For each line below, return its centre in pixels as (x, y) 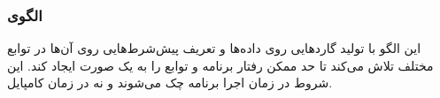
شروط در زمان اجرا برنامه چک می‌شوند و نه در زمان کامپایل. (170, 83)
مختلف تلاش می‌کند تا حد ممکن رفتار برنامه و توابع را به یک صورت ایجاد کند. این (220, 65)
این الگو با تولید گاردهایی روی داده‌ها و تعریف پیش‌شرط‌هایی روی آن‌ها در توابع (214, 48)
